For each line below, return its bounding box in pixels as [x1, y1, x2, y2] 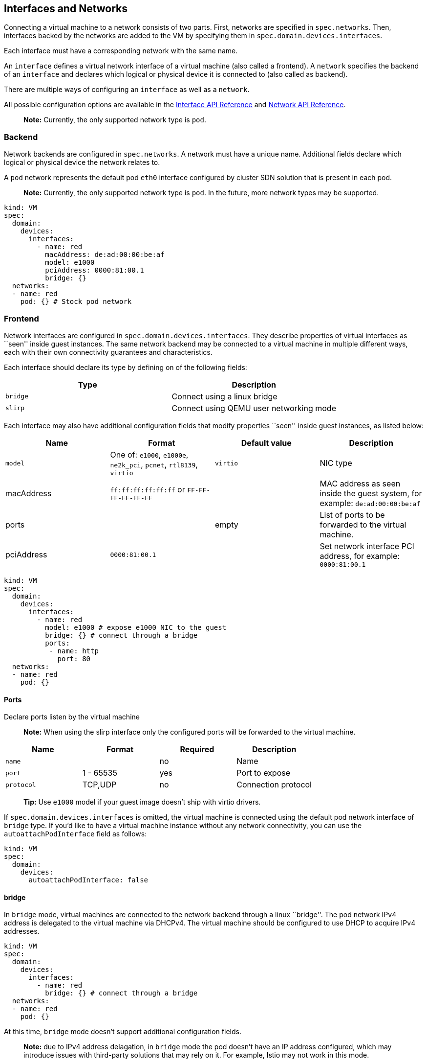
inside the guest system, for [320, 488, 422, 498]
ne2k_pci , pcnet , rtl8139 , [110, 459, 198, 469]
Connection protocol [236, 780, 312, 790]
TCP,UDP [82, 780, 117, 790]
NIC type [320, 458, 352, 468]
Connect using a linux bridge [171, 391, 278, 401]
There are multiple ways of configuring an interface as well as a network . [4, 85, 250, 94]
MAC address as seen [320, 478, 401, 488]
